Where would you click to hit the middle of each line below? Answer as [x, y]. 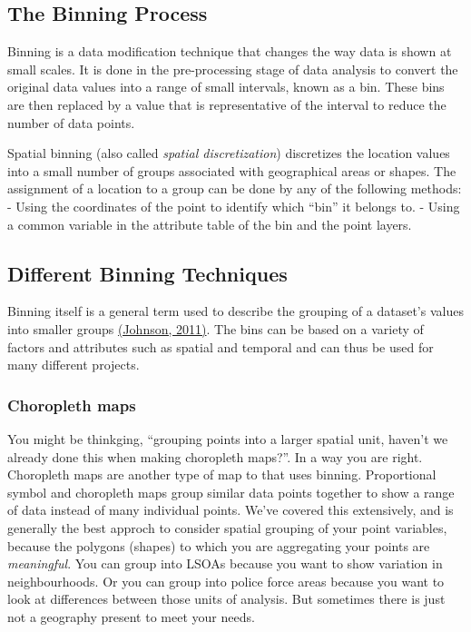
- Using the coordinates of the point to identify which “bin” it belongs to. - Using [234, 206]
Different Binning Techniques [147, 273]
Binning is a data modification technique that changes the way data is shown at [230, 51]
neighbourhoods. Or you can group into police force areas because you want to [226, 581]
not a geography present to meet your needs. [131, 616]
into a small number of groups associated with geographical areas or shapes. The [232, 170]
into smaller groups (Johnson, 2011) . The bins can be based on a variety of [216, 328]
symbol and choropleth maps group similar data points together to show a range [231, 492]
